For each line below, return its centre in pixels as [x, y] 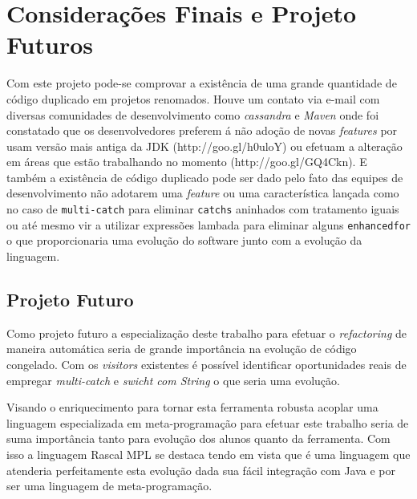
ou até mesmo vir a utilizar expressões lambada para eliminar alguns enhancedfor [208, 224]
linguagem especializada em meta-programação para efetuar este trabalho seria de [208, 422]
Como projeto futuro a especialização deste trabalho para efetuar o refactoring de [207, 333]
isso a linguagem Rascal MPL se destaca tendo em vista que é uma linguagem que [208, 454]
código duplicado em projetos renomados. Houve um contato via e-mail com [193, 98]
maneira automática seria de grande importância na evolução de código [182, 349]
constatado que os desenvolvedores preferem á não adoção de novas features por [202, 130]
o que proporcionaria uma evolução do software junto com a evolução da [184, 240]
